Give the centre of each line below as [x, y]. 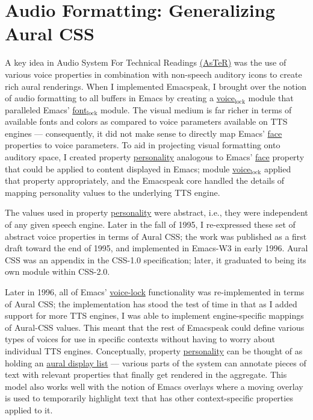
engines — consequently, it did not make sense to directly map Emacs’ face [144, 133]
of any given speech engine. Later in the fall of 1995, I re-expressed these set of [150, 224]
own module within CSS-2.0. [57, 271]
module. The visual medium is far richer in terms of [196, 109]
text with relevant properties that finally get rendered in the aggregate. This [146, 375]
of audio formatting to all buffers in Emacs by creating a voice [120, 98]
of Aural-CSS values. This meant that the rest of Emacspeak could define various [155, 327]
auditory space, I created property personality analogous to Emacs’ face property [155, 157]
